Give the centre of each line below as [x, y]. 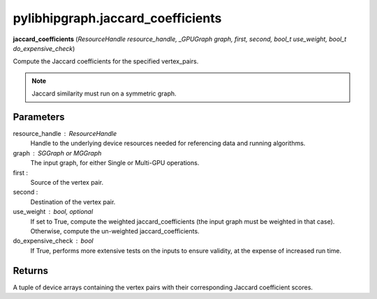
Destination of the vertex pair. [73, 201]
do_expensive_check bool [53, 241]
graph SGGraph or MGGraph [57, 153]
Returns [31, 271]
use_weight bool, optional [53, 212]
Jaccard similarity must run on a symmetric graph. [104, 93]
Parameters [39, 117]
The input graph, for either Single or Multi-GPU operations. [115, 163]
